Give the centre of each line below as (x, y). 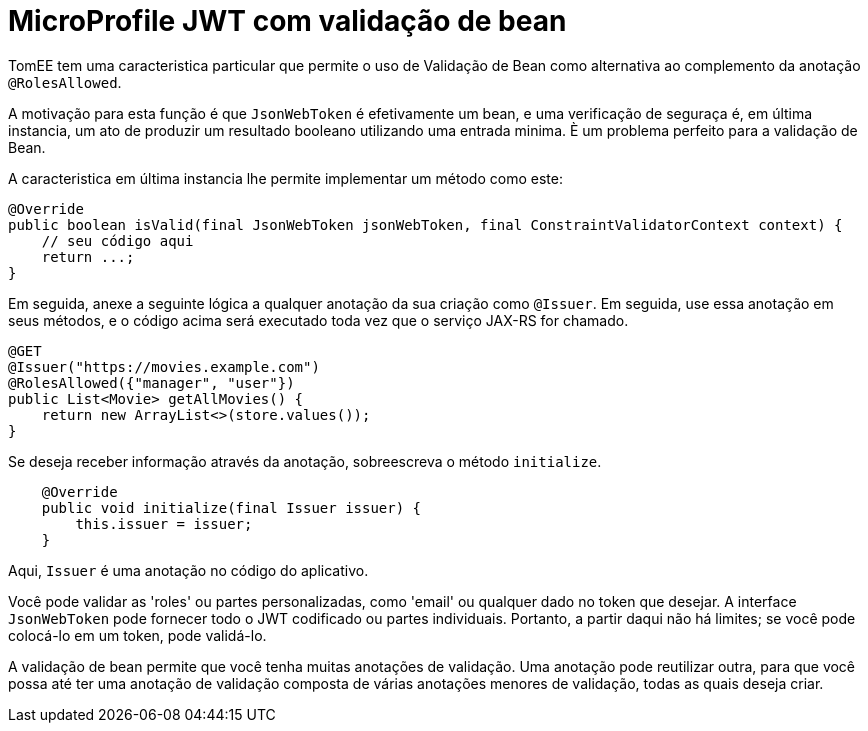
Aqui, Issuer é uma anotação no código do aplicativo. (188, 570)
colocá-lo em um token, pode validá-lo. (137, 635)
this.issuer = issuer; (164, 523)
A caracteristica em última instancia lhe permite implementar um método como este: (285, 178)
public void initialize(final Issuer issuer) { (231, 507)
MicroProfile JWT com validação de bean (287, 21)
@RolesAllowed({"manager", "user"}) (151, 382)
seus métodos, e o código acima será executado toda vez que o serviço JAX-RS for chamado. (318, 320)
